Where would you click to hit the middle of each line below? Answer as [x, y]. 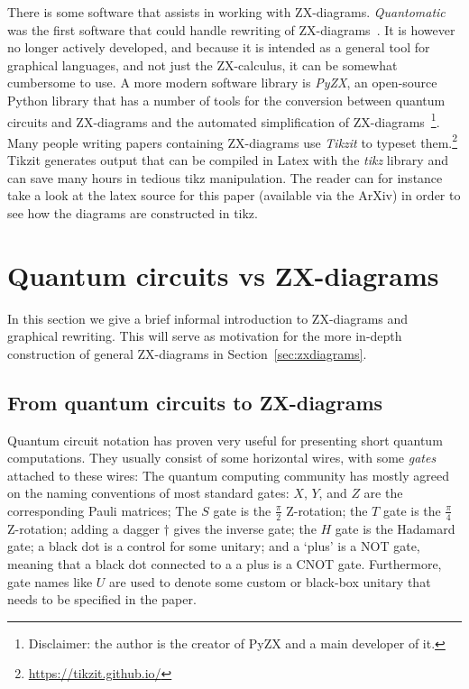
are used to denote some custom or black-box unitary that [270, 581]
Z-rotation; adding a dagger [83, 528]
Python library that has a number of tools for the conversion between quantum [226, 100]
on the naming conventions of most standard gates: [148, 493]
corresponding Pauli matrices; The [102, 510]
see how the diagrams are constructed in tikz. [133, 212]
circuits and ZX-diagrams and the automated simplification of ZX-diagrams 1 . [224, 120]
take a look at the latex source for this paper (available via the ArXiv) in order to [234, 195]
